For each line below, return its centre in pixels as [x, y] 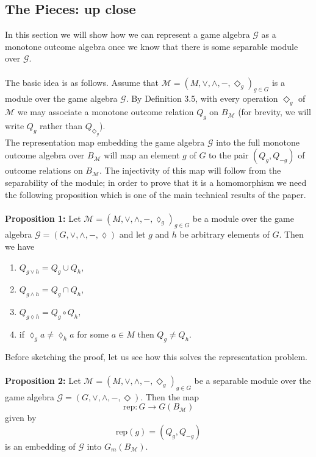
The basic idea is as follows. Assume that [82, 82]
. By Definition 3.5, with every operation [202, 98]
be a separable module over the [253, 381]
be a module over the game [243, 218]
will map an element [142, 155]
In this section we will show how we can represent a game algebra [127, 34]
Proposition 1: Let [43, 218]
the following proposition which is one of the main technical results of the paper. [156, 194]
